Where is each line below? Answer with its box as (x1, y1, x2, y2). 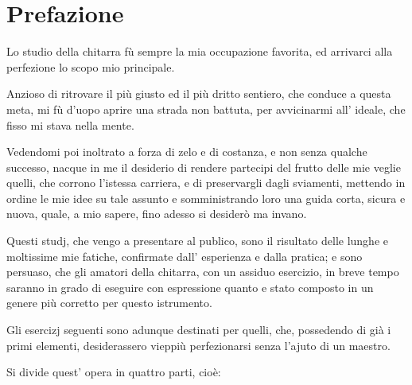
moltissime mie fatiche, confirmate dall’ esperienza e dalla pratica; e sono (6, 247, 363, 264)
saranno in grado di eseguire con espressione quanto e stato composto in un (6, 278, 374, 295)
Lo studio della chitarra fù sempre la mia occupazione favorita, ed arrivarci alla (6, 43, 393, 60)
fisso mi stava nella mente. (6, 116, 134, 133)
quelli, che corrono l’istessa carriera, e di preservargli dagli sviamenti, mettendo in (6, 174, 406, 191)
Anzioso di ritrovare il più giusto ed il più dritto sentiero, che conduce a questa (6, 85, 391, 102)
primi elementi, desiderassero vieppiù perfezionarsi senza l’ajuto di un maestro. (6, 336, 391, 353)
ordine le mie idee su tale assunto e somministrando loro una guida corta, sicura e (6, 189, 406, 206)
